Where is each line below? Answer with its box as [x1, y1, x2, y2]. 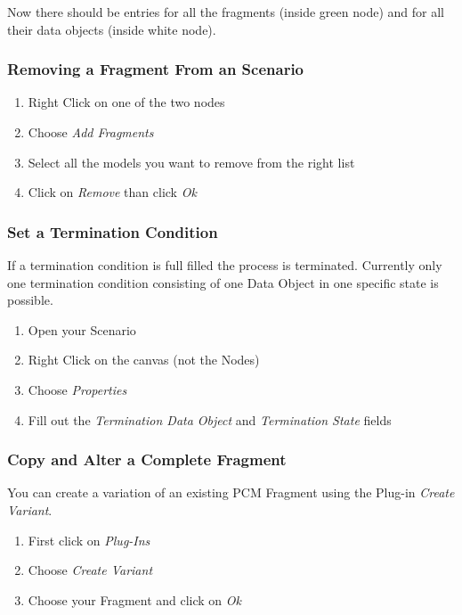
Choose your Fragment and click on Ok [28, 590, 241, 609]
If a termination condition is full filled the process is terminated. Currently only [7, 256, 442, 274]
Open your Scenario [28, 320, 136, 339]
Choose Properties [28, 380, 127, 398]
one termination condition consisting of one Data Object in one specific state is [7, 273, 439, 291]
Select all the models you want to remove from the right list [28, 152, 355, 171]
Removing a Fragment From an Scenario [7, 58, 304, 80]
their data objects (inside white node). [7, 20, 216, 38]
